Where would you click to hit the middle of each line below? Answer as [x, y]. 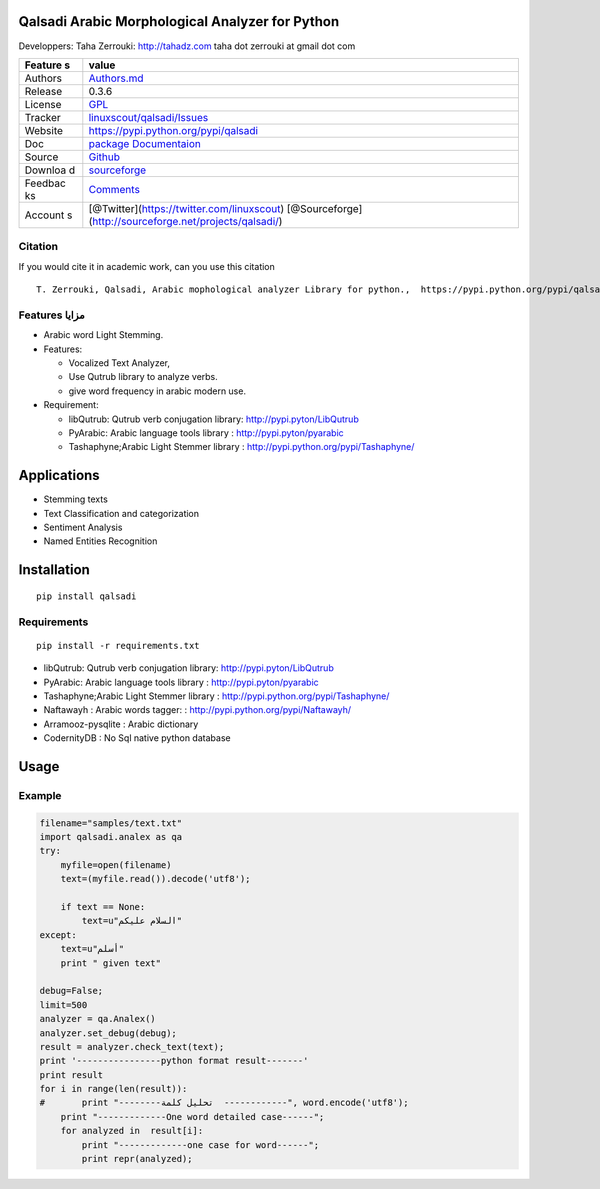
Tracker [43, 117]
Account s [48, 215]
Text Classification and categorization [121, 513]
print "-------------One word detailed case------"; [192, 1116]
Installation [54, 570]
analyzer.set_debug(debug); [108, 1033]
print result [71, 1074]
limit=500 [63, 1004]
